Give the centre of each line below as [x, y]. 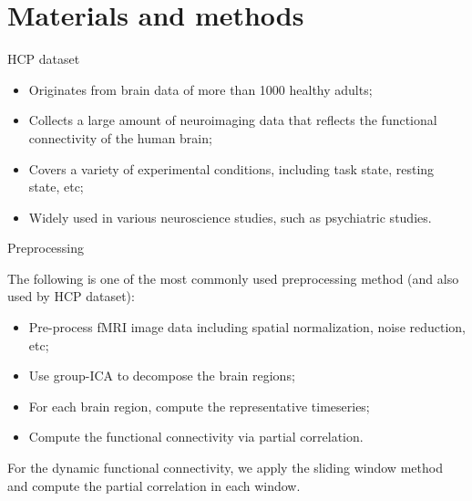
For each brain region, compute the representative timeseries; [199, 406]
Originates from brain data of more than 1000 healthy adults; [200, 89]
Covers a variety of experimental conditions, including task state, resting [231, 168]
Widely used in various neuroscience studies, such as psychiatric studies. [230, 217]
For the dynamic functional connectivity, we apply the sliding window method [225, 468]
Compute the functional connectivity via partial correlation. [196, 437]
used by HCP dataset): [71, 296]
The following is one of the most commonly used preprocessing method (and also [233, 278]
